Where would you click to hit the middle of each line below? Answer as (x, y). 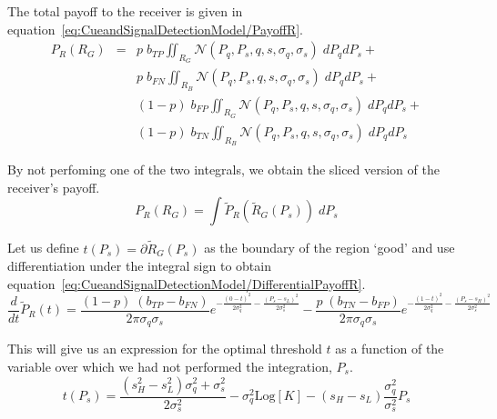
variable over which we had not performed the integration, (170, 366)
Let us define (43, 248)
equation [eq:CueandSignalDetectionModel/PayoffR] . (155, 29)
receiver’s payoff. (54, 187)
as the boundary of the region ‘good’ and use (330, 248)
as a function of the (390, 349)
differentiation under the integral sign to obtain (139, 266)
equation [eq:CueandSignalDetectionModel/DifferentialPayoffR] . (187, 283)
